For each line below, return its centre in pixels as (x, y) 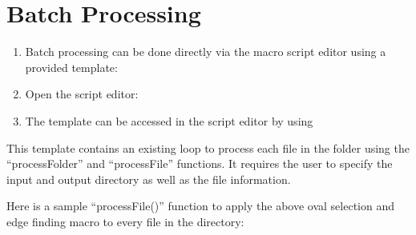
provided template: (71, 67)
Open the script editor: (82, 94)
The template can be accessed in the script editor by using (169, 120)
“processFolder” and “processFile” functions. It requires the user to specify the (200, 163)
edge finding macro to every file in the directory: (125, 221)
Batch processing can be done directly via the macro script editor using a (206, 52)
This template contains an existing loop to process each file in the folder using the (208, 147)
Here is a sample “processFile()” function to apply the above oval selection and (201, 206)
